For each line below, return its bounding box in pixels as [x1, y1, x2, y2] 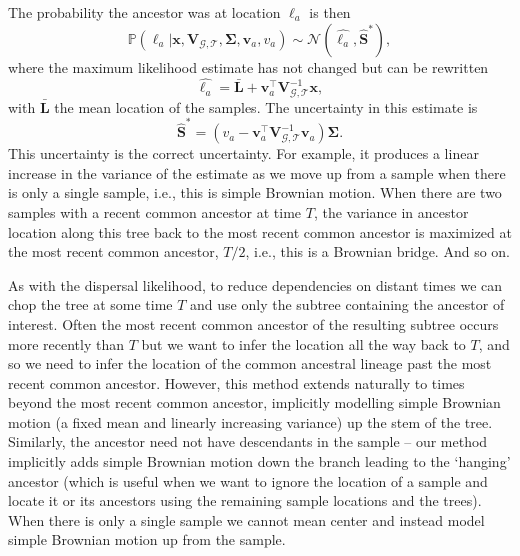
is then [309, 2, 351, 22]
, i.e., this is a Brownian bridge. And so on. [245, 241, 511, 262]
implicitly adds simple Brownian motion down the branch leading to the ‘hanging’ [8, 451, 511, 472]
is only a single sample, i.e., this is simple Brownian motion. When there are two [8, 182, 502, 203]
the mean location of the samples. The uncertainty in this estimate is [54, 96, 478, 117]
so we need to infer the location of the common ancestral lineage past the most [8, 353, 492, 374]
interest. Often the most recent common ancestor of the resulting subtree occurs [8, 313, 499, 334]
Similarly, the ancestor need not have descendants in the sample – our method [8, 431, 488, 452]
